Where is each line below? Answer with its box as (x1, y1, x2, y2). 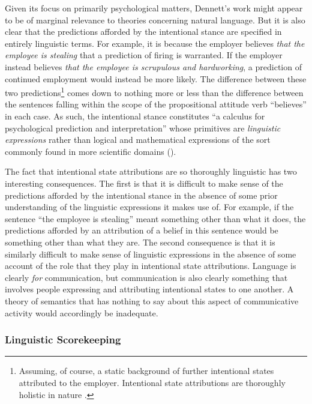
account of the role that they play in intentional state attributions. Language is (5, 259, 296, 272)
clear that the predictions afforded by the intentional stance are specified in (5, 25, 282, 38)
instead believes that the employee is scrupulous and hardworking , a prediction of (5, 60, 302, 73)
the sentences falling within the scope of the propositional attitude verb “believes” (5, 98, 307, 110)
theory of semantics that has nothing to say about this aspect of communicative (5, 294, 299, 307)
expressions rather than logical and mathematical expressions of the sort (5, 133, 271, 146)
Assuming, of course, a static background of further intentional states (19, 364, 274, 377)
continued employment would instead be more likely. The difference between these (5, 72, 307, 85)
